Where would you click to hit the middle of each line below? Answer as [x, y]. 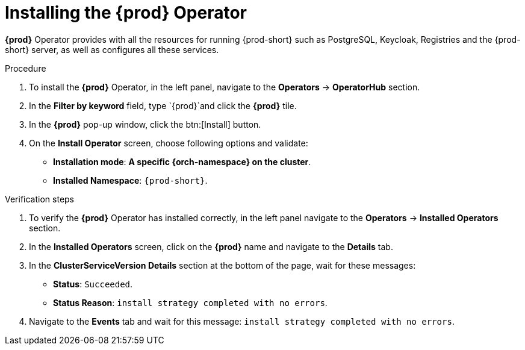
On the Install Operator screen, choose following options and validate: [169, 143]
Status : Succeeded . [93, 284]
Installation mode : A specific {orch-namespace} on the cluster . [182, 161]
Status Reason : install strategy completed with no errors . [190, 302]
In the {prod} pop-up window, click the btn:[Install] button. [145, 124]
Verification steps [40, 199]
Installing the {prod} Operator [126, 13]
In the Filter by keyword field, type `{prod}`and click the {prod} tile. [163, 105]
